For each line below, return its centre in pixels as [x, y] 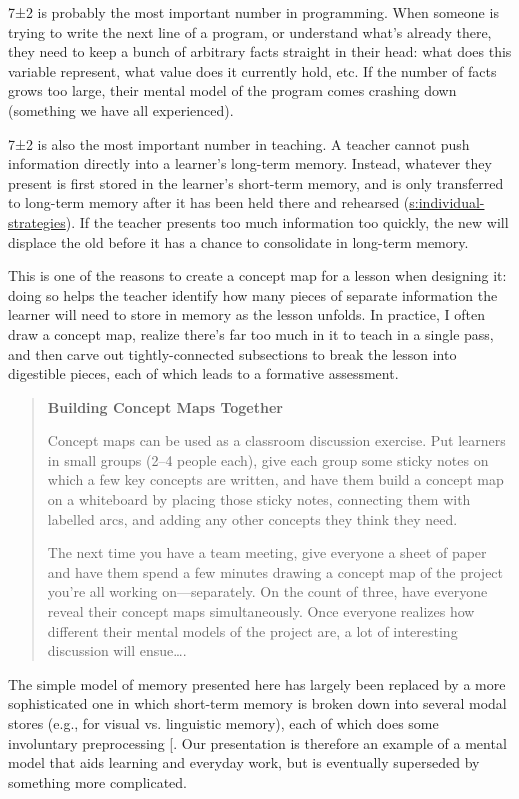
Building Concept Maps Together [165, 406]
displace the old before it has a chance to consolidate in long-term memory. [238, 241]
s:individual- [447, 202]
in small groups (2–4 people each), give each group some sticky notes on [268, 459]
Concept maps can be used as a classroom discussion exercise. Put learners [276, 440]
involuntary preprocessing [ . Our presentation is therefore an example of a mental [257, 742]
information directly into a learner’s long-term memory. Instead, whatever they [250, 163]
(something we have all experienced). [121, 109]
